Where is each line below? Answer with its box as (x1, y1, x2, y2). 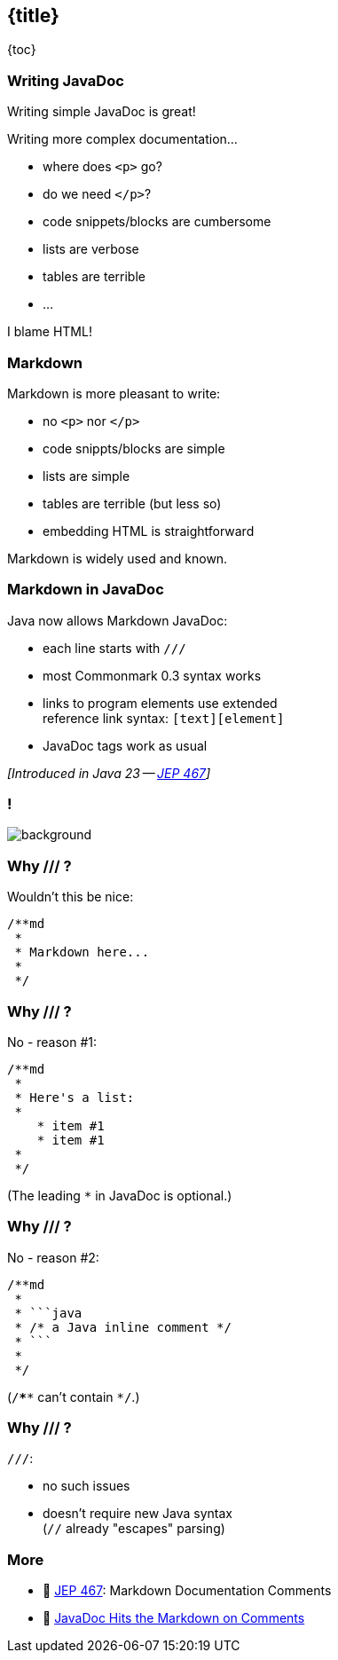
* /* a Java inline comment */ (14, 1319, 232, 1334)
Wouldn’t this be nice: (7, 889, 134, 905)
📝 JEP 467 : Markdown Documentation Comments (43, 1583, 332, 1599)
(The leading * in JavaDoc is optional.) (7, 1187, 232, 1203)
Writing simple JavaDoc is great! (7, 104, 196, 120)
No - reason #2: (7, 1249, 99, 1265)
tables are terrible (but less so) (43, 495, 222, 511)
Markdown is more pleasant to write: (7, 385, 221, 401)
